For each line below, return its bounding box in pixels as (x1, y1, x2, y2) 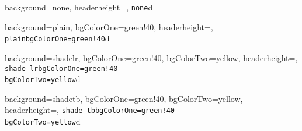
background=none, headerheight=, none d (5, 1, 153, 13)
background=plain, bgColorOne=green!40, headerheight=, (5, 20, 213, 33)
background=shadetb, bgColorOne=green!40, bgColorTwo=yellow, (5, 92, 243, 104)
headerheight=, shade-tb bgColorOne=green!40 (5, 104, 175, 116)
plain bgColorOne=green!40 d (5, 32, 110, 44)
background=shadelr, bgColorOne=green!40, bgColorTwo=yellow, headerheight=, (5, 51, 298, 63)
